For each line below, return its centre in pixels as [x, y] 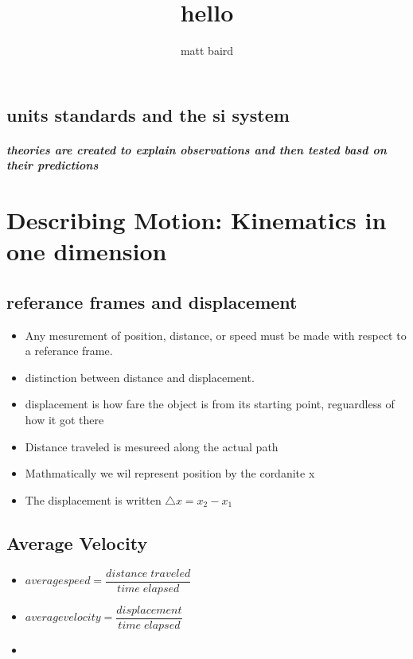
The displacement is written [93, 499]
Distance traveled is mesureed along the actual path [152, 446]
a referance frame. [69, 351]
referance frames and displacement [152, 301]
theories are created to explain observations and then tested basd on [197, 149]
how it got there [64, 420]
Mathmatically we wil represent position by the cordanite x [170, 473]
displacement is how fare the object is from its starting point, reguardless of [210, 404]
